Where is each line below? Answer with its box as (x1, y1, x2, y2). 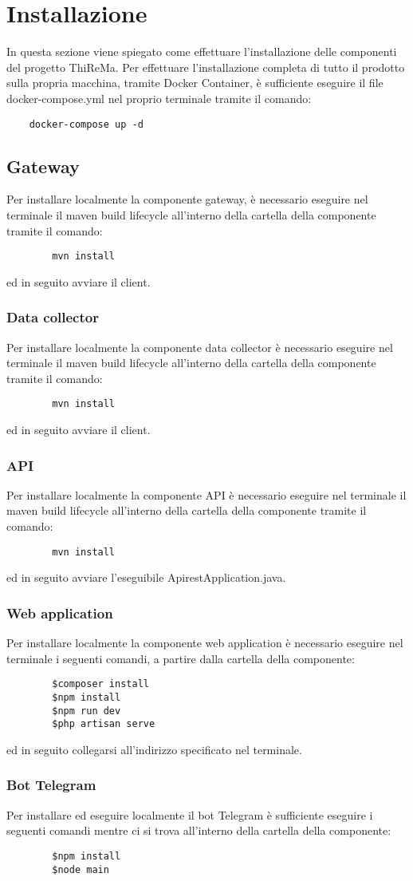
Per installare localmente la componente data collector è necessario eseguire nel (6, 338, 393, 355)
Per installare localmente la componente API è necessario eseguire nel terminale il (6, 486, 407, 503)
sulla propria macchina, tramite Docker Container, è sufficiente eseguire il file (6, 74, 383, 91)
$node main (52, 863, 109, 875)
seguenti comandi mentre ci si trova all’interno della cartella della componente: (6, 822, 391, 839)
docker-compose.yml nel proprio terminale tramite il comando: (6, 89, 312, 106)
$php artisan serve (52, 718, 155, 730)
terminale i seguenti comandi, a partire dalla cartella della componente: (6, 650, 355, 666)
